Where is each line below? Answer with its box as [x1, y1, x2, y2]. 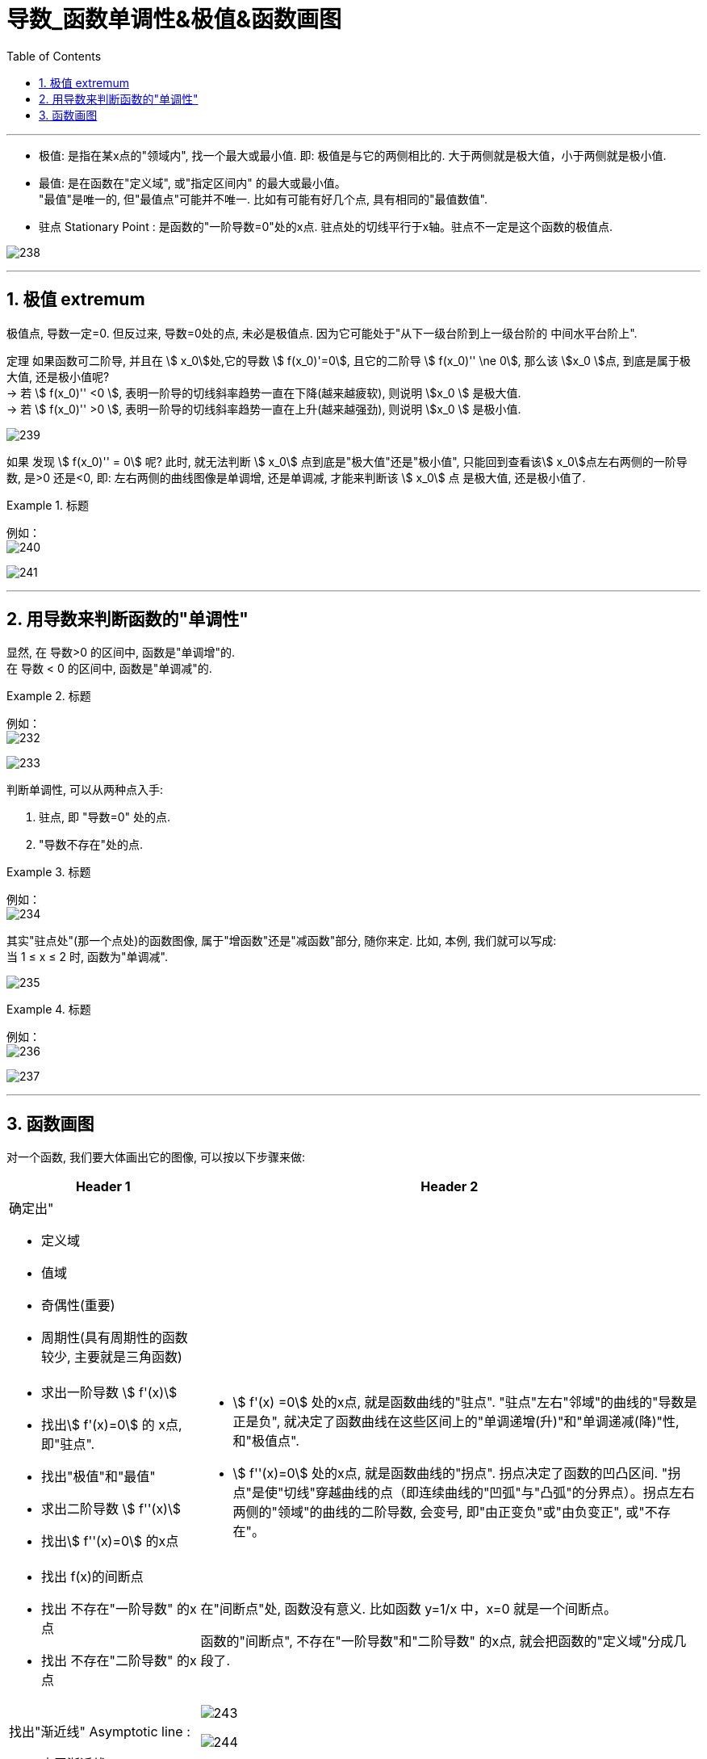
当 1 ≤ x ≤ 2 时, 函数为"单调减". [6, 950, 168, 964]
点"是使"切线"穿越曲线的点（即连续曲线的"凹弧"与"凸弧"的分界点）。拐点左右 [232, 1484, 695, 1501]
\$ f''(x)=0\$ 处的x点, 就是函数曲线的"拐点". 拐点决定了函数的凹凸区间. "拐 [232, 1465, 681, 1482]
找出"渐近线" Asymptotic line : [9, 1723, 190, 1740]
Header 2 [420, 1178, 479, 1195]
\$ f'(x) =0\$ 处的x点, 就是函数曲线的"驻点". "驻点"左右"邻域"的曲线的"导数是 [232, 1394, 697, 1411]
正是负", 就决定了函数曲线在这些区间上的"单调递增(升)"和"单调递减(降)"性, [232, 1413, 680, 1430]
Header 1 [75, 1178, 131, 1195]
